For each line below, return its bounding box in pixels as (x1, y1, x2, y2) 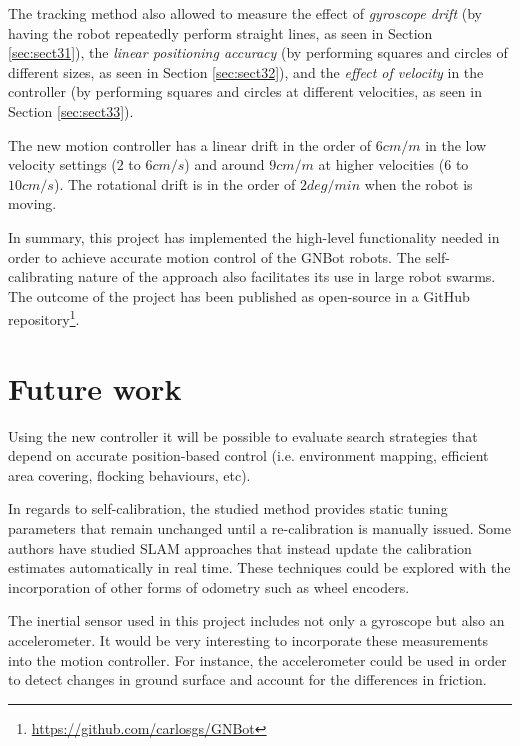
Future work (8, 367, 182, 408)
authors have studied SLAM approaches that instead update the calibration (8, 537, 472, 558)
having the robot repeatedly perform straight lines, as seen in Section (8, 22, 433, 43)
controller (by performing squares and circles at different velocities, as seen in (8, 81, 482, 102)
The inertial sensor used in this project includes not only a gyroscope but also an (8, 610, 505, 631)
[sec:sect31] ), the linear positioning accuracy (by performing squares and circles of (8, 42, 508, 63)
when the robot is (364, 173, 473, 194)
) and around (184, 154, 265, 175)
